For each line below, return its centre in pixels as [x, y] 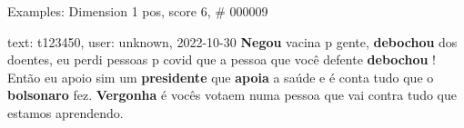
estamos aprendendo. [66, 112]
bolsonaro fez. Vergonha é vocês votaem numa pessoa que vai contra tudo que [232, 95]
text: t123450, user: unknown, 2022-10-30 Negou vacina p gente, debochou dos [232, 41]
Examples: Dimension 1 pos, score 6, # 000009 [138, 11]
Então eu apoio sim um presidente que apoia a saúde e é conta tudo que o [221, 77]
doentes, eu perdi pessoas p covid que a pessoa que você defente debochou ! [222, 59]
